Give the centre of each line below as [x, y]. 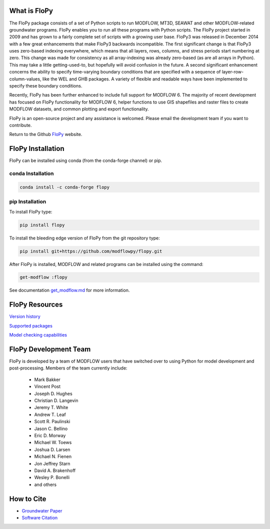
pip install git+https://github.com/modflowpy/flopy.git [91, 251]
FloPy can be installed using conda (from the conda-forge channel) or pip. [86, 160]
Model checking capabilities [38, 335]
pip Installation [28, 201]
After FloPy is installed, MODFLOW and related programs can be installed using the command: [106, 264]
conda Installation [32, 173]
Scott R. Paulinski [52, 421]
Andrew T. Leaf [50, 414]
